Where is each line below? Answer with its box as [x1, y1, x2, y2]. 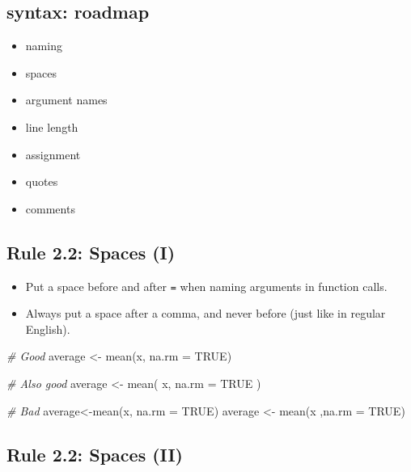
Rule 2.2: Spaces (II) [6, 441, 183, 466]
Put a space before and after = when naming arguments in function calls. [25, 277, 388, 294]
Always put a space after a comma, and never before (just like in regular [25, 305, 386, 322]
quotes [25, 173, 58, 190]
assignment [25, 145, 81, 162]
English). [25, 320, 70, 337]
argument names [25, 91, 108, 108]
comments [25, 200, 75, 217]
